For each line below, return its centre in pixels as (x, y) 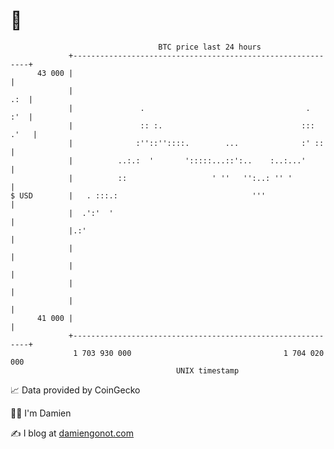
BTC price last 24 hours (210, 47)
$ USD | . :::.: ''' (138, 195)
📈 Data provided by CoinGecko (75, 390)
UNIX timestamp (207, 370)
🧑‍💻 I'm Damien (41, 413)
